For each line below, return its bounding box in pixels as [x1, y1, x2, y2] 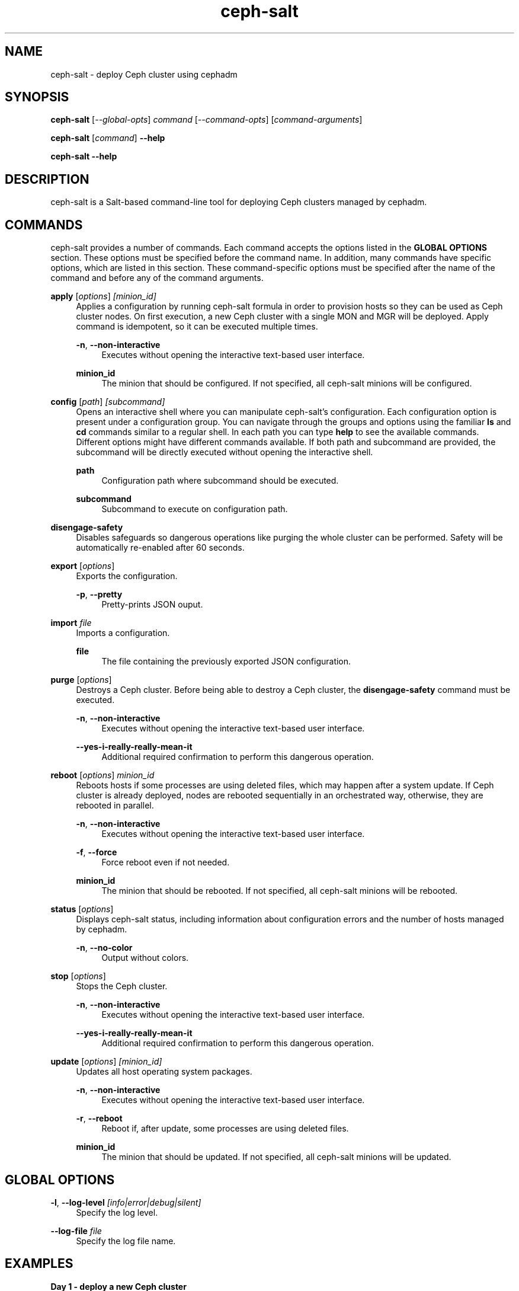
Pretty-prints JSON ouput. [101, 599, 203, 610]
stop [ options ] [50, 971, 106, 982]
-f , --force [76, 847, 117, 858]
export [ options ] [50, 561, 115, 571]
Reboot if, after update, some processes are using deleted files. [101, 1123, 349, 1134]
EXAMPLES [5, 1256, 73, 1271]
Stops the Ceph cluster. [76, 981, 168, 992]
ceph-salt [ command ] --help [50, 133, 165, 143]
